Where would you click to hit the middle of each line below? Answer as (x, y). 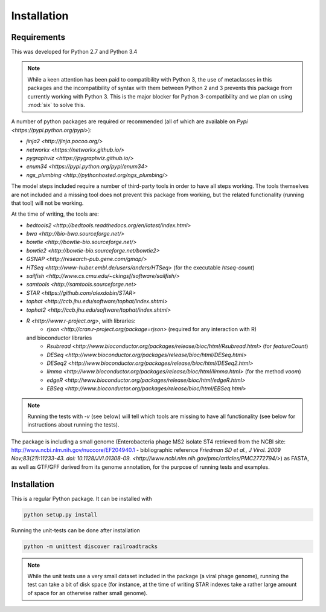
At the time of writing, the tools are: (55, 214)
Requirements (38, 37)
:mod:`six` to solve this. (56, 105)
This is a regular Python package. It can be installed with (81, 498)
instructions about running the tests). (73, 425)
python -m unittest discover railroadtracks (91, 546)
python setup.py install (61, 514)
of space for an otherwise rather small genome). (88, 593)
